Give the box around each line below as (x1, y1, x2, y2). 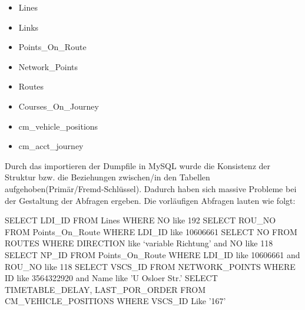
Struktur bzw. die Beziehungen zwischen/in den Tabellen (5, 171, 210, 183)
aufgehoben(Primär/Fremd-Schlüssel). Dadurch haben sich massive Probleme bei (5, 182, 297, 194)
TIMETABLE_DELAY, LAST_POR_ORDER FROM (5, 283, 206, 295)
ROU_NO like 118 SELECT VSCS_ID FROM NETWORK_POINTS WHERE (5, 260, 296, 272)
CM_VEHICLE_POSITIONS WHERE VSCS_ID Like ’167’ (5, 295, 226, 307)
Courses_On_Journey (18, 100, 99, 112)
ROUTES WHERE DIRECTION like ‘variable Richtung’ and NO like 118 (5, 237, 273, 249)
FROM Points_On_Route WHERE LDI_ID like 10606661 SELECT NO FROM (5, 225, 297, 238)
